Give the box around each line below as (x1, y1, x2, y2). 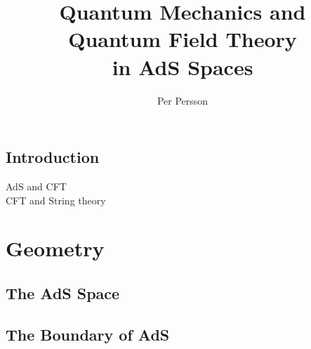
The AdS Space (6, 282, 120, 303)
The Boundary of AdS (6, 323, 170, 345)
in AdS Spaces (112, 52, 253, 81)
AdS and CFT (6, 178, 67, 193)
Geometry (6, 234, 105, 263)
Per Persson (157, 93, 209, 107)
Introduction (6, 146, 100, 168)
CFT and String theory (6, 192, 106, 207)
